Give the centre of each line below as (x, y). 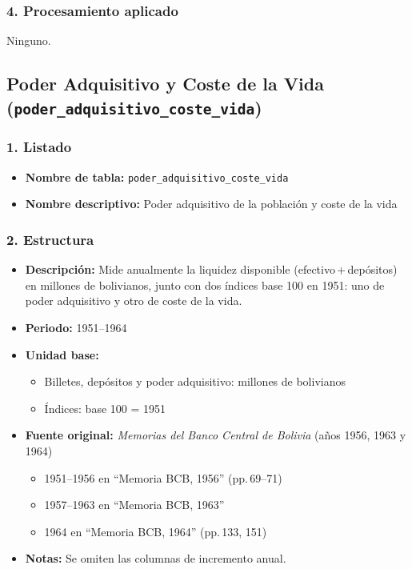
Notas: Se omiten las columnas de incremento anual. (156, 558)
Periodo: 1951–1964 (76, 328)
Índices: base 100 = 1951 (105, 408)
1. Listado (39, 147)
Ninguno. (29, 40)
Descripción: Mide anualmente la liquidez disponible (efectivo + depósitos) (211, 269)
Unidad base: (62, 354)
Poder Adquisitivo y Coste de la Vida (165, 84)
